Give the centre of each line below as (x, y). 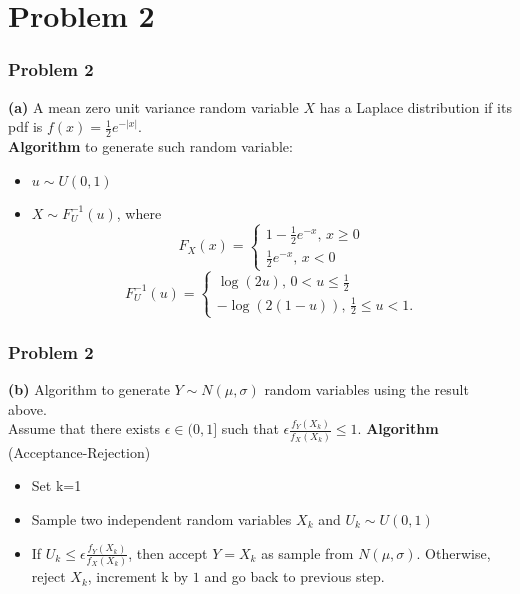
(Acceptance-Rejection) (79, 451)
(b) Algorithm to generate (89, 388)
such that (250, 428)
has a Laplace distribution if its (415, 106)
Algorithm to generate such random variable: (150, 146)
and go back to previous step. (294, 576)
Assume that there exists (84, 428)
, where (139, 212)
